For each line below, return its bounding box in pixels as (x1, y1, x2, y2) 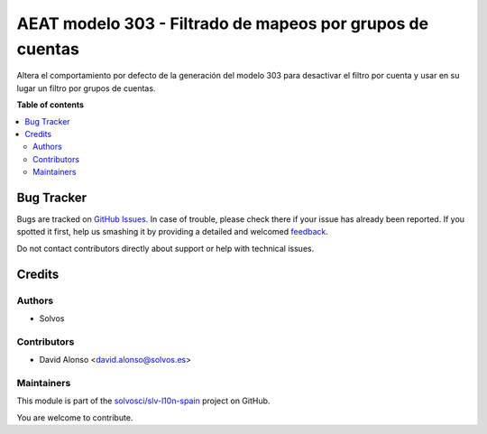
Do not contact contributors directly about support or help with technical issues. (16, 243, 315, 254)
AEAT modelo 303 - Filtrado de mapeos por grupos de (16, 14, 428, 33)
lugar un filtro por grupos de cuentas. (16, 82, 156, 94)
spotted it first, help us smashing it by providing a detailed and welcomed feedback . (16, 226, 329, 237)
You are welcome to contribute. (16, 411, 133, 423)
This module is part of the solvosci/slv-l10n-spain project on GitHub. (16, 395, 271, 406)
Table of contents (16, 99, 85, 110)
